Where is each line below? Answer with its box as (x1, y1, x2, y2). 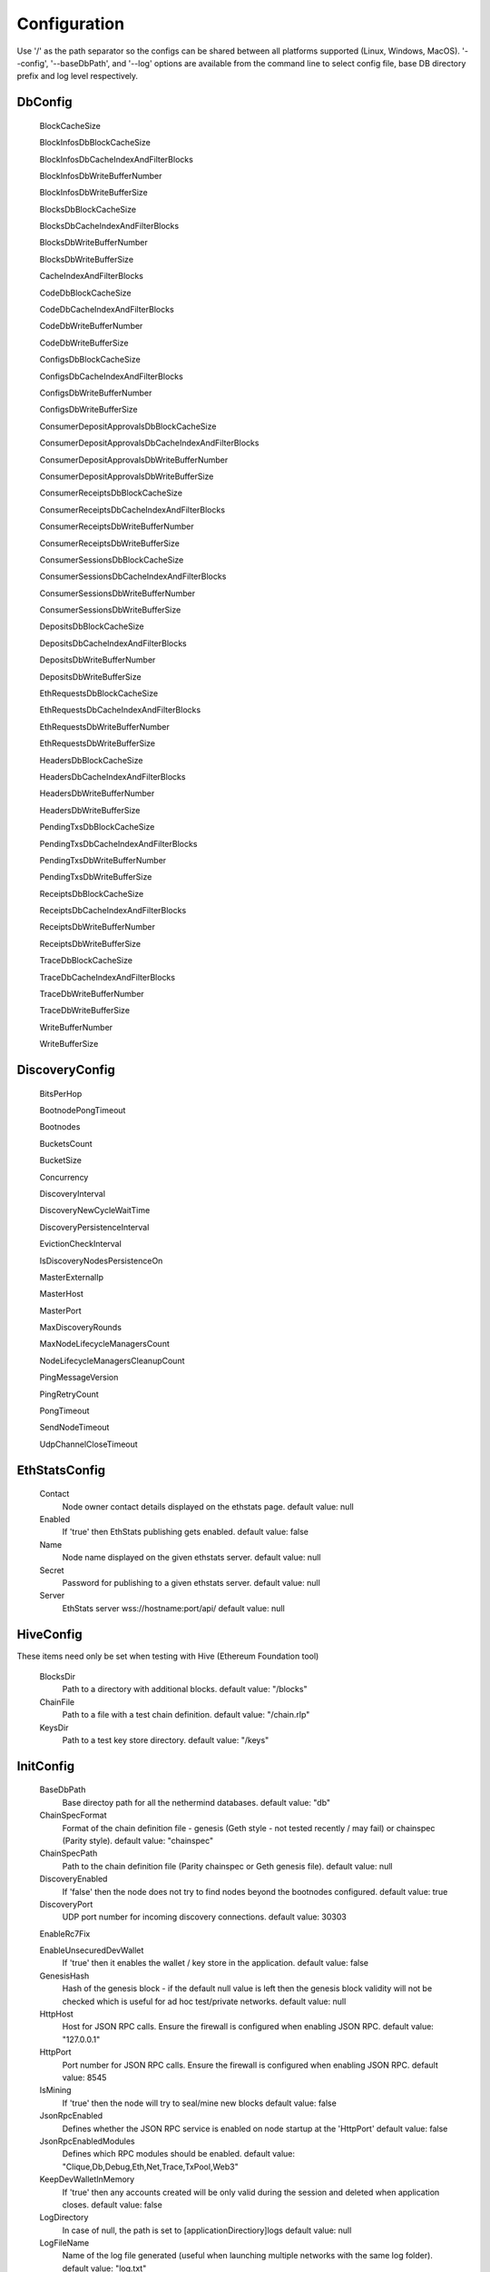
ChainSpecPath (39, 1848, 98, 1858)
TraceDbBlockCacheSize (39, 955, 133, 966)
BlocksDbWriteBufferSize (39, 254, 134, 264)
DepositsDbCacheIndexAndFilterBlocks (39, 637, 188, 649)
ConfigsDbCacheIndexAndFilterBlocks (39, 371, 183, 382)
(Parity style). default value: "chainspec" (62, 1835, 213, 1846)
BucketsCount (39, 1138, 93, 1149)
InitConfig (16, 1759, 75, 1774)
